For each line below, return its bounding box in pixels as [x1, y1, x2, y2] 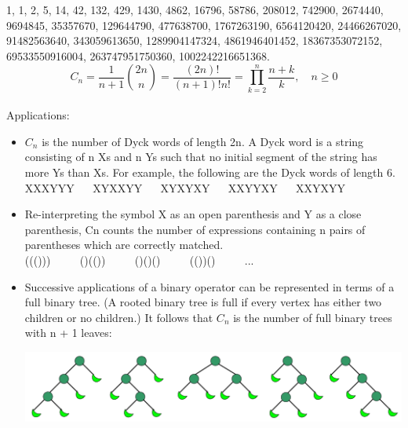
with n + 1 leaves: [24, 324, 112, 341]
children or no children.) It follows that [24, 309, 213, 325]
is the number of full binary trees [233, 309, 392, 325]
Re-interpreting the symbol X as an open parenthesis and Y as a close [24, 206, 362, 222]
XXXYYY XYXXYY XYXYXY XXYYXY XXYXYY [24, 179, 346, 196]
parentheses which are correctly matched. [24, 236, 224, 253]
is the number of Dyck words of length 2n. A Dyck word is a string [42, 133, 364, 149]
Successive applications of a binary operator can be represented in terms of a [24, 278, 395, 294]
